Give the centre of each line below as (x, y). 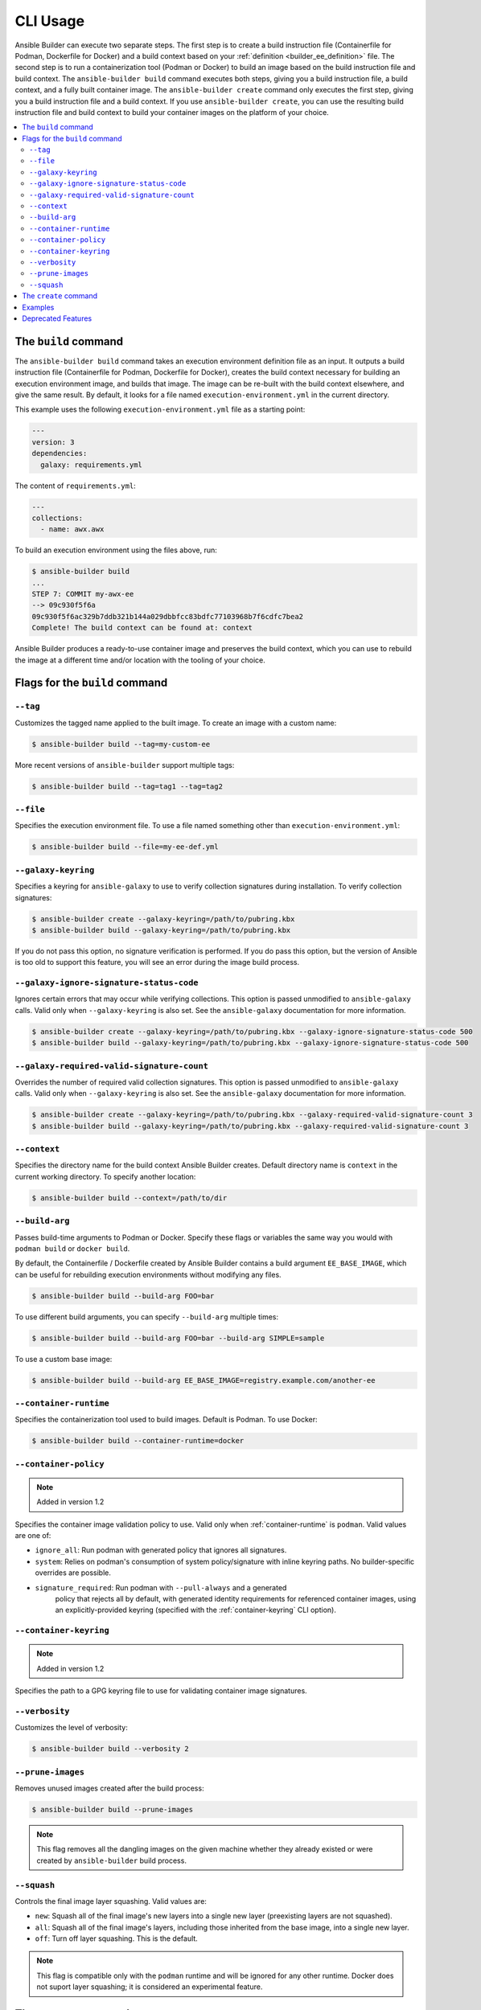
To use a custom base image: (64, 1359)
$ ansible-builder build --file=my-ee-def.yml (125, 847)
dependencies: (60, 453)
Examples (38, 307)
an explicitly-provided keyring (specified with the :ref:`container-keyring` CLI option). (196, 1610)
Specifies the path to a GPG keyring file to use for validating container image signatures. (161, 1691)
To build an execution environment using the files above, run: (116, 550)
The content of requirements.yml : (75, 486)
